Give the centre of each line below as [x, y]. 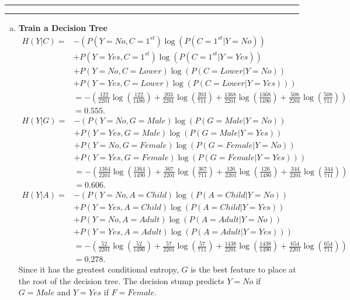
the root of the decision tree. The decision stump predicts [121, 280]
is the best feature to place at [243, 269]
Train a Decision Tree [63, 27]
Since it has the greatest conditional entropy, [98, 269]
